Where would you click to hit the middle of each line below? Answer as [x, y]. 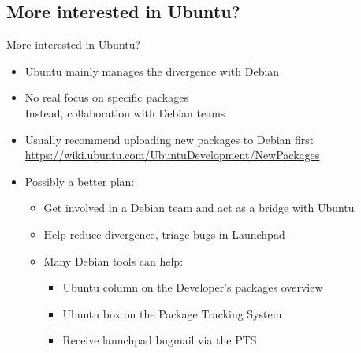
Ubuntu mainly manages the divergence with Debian [152, 71]
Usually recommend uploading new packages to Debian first [169, 139]
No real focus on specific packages [106, 97]
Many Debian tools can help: [114, 260]
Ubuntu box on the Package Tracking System [172, 313]
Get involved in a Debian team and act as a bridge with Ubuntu [199, 208]
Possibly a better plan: [80, 181]
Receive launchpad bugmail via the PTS [160, 340]
